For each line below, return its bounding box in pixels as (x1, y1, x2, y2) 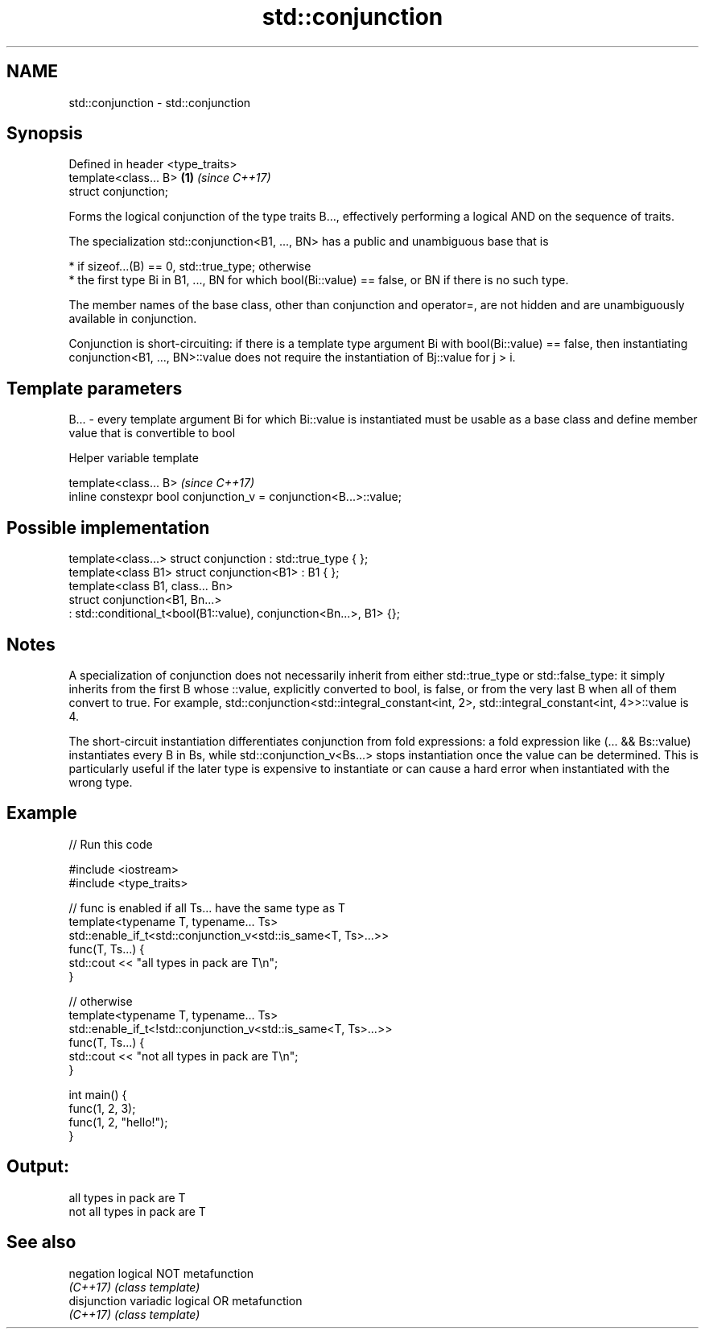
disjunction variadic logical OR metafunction (68, 1293, 303, 1308)
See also (6, 1232, 76, 1253)
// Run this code (68, 837, 153, 851)
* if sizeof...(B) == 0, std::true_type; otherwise (68, 259, 311, 274)
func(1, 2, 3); (68, 1101, 136, 1115)
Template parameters (6, 378, 183, 399)
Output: (6, 1156, 69, 1177)
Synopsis (6, 123, 83, 144)
